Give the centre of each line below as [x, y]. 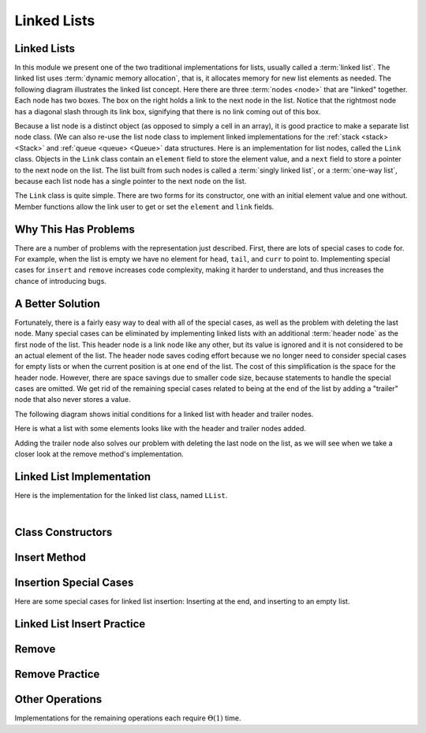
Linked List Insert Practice [80, 624]
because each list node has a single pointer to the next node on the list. [131, 180]
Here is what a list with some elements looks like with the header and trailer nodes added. [161, 429]
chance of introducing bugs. [60, 281]
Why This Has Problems [75, 229]
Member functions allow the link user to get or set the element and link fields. [144, 207]
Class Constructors [64, 532]
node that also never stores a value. [73, 400]
